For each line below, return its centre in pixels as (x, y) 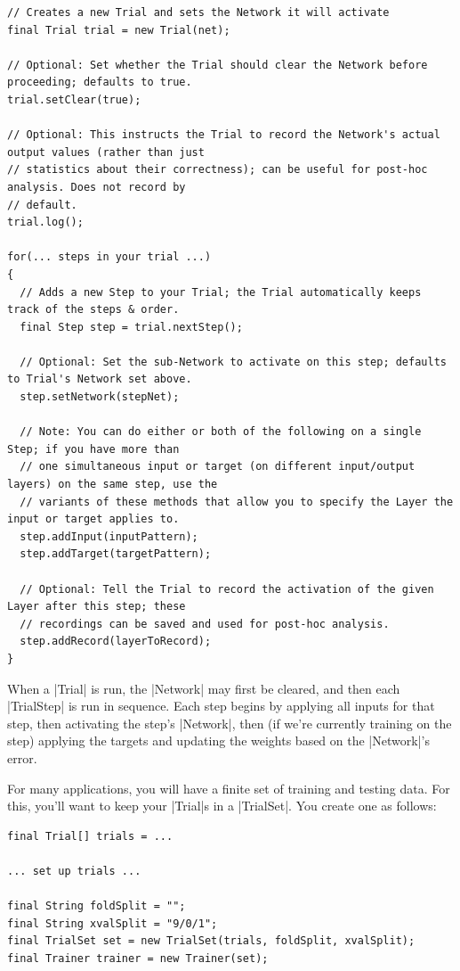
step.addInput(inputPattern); (109, 536)
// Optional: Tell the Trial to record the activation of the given (227, 589)
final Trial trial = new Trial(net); (119, 30)
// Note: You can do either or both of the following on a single (221, 432)
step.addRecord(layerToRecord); (116, 642)
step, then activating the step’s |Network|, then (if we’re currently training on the (230, 723)
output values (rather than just (106, 152)
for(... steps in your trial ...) (109, 257)
